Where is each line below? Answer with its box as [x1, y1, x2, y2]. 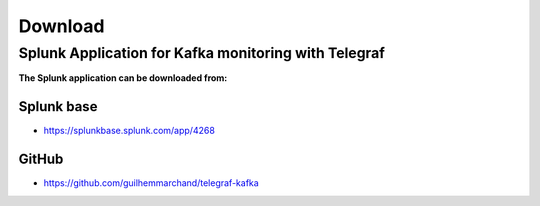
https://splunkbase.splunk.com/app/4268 [43, 125, 215, 137]
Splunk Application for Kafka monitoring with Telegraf [18, 44, 385, 62]
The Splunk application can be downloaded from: [18, 72, 228, 84]
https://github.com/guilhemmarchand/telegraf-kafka [43, 177, 259, 189]
